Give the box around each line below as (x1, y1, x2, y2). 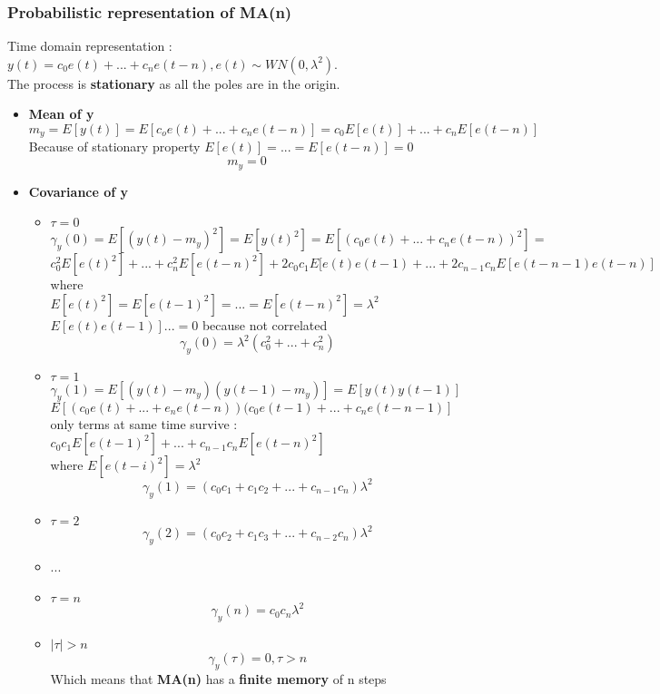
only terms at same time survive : (50, 414, 238, 433)
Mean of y (28, 104, 94, 123)
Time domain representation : (7, 36, 172, 55)
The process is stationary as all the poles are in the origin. (7, 73, 340, 93)
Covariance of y (28, 181, 129, 200)
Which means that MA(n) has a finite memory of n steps (50, 669, 387, 688)
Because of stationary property (28, 137, 201, 156)
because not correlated (202, 315, 328, 334)
